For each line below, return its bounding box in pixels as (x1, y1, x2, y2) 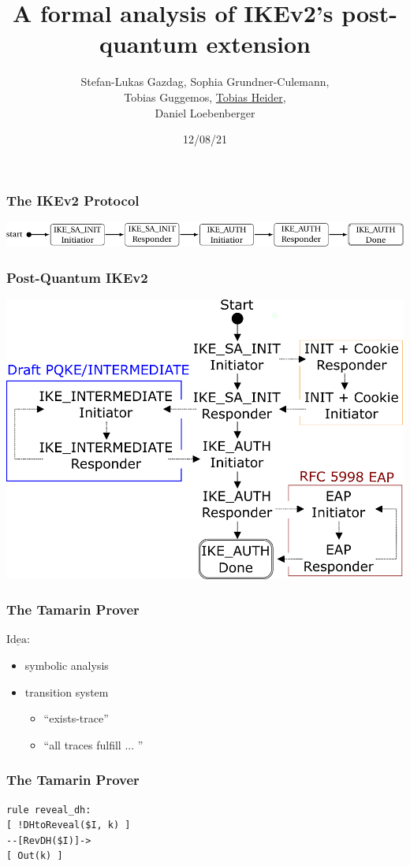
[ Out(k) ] (6, 850, 63, 862)
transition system (24, 683, 109, 700)
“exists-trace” (43, 710, 109, 727)
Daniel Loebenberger (155, 104, 255, 121)
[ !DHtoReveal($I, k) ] (6, 820, 131, 831)
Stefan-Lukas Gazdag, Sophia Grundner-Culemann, (80, 73, 330, 90)
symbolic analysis (24, 656, 109, 673)
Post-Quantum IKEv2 (6, 268, 148, 287)
